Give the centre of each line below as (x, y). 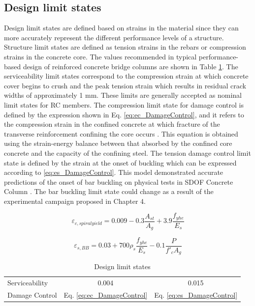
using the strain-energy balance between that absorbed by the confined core (118, 143)
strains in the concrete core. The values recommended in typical (100, 56)
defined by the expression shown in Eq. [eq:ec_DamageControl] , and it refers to (124, 114)
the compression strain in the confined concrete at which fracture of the (112, 124)
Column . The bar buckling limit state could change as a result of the (109, 191)
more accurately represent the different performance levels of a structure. (114, 37)
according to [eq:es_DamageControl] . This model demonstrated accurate (114, 172)
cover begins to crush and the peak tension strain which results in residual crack (125, 85)
